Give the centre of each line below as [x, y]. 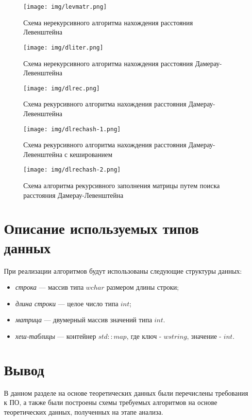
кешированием [91, 154]
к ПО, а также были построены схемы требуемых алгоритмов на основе [111, 402]
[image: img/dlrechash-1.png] [72, 129]
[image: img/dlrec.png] [62, 88]
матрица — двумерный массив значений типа [84, 320]
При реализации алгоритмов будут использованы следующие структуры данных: [123, 271]
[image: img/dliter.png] [63, 47]
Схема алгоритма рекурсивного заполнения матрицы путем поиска [122, 185]
